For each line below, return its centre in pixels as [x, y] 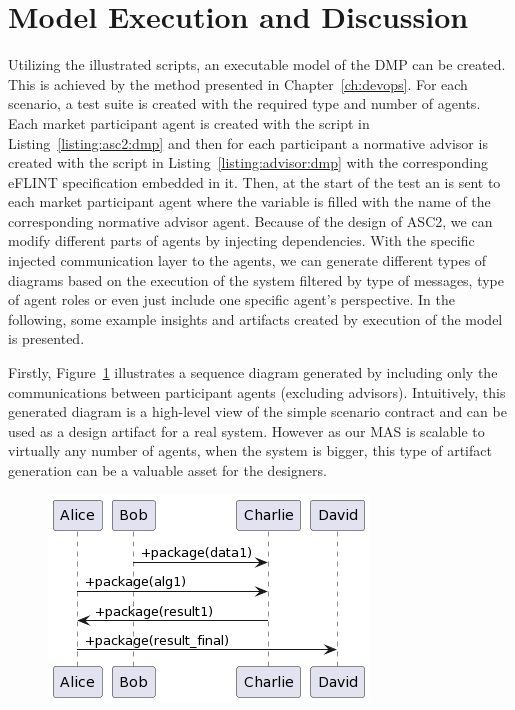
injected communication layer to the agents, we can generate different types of [247, 260]
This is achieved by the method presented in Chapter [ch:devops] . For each [238, 83]
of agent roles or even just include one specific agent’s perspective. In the [231, 299]
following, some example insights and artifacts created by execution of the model [255, 318]
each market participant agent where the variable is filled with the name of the [249, 201]
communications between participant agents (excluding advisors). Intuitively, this [257, 391]
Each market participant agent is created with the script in [189, 122]
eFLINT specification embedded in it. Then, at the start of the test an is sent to [254, 181]
